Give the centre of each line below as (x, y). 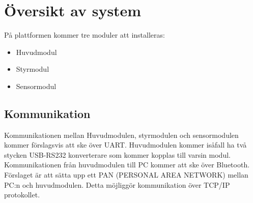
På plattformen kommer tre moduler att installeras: (85, 35)
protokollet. (22, 195)
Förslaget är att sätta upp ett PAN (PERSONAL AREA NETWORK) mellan (126, 175)
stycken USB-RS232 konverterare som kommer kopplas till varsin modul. (117, 154)
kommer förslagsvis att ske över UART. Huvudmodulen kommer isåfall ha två (125, 145)
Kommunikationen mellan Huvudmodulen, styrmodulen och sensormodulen (121, 135)
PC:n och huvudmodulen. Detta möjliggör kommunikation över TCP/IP (117, 184)
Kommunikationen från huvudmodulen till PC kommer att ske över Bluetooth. (127, 165)
